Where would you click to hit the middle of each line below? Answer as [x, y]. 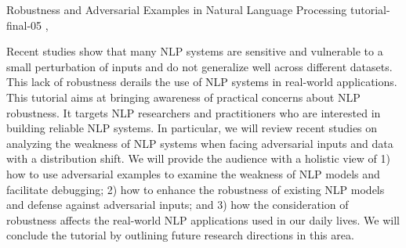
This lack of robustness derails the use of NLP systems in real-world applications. [202, 82]
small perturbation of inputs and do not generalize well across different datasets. [199, 66]
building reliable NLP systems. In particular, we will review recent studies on [192, 128]
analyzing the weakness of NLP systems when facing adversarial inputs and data [200, 143]
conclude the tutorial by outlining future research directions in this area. [180, 235]
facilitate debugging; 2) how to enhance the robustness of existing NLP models [196, 189]
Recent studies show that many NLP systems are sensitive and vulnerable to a [195, 51]
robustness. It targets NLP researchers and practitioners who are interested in [194, 112]
